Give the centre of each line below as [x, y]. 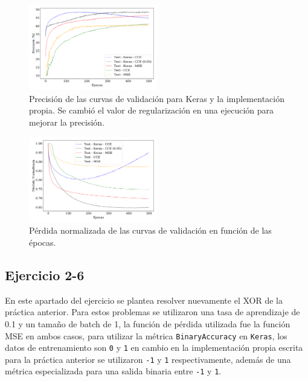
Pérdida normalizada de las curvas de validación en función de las [150, 230]
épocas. [43, 242]
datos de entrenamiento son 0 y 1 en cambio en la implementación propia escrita [154, 347]
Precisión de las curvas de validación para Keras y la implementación [157, 98]
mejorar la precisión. [67, 122]
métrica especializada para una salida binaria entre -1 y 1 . [113, 371]
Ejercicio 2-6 [45, 274]
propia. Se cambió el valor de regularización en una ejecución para [152, 110]
